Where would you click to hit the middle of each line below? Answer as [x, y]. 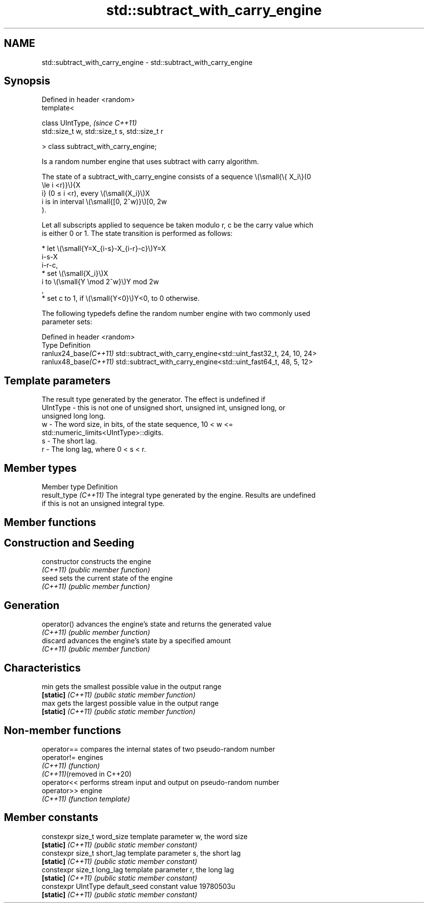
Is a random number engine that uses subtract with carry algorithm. [150, 162]
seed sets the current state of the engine [107, 578]
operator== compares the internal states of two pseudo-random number [159, 749]
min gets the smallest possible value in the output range [132, 687]
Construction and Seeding [69, 543]
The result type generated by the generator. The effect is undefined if [153, 400]
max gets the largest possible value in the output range [130, 703]
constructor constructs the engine [96, 562]
